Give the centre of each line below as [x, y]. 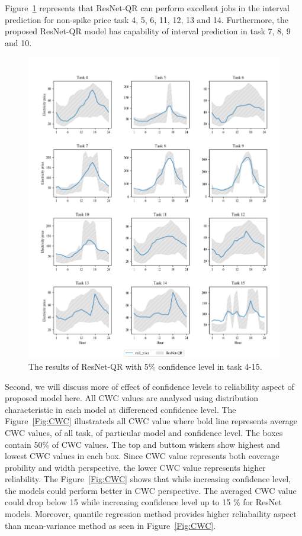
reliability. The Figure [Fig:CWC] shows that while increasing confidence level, [148, 479]
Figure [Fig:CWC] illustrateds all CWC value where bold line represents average [151, 421]
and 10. [18, 42]
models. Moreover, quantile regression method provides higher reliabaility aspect [151, 514]
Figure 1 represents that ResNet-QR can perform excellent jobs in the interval [147, 8]
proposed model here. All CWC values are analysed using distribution [131, 398]
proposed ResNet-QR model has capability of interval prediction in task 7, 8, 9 [148, 31]
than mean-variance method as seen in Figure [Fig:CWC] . [110, 525]
